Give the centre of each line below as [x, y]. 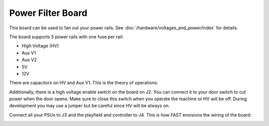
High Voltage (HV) [40, 46]
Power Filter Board [48, 13]
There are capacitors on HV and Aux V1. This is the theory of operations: [84, 83]
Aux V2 [29, 60]
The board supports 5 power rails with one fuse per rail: [67, 37]
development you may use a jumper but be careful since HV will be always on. [89, 106]
